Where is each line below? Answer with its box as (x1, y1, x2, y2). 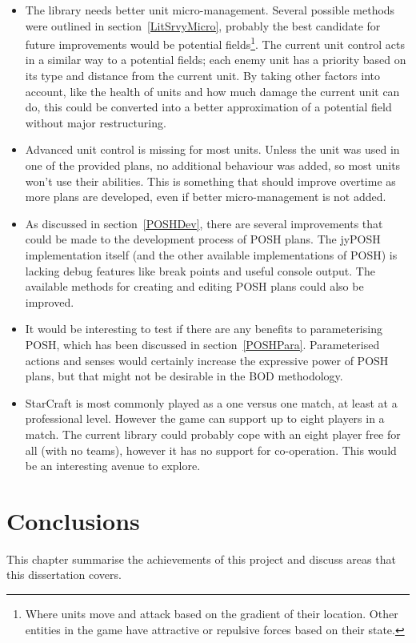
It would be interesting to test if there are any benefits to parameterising (25, 320, 382, 337)
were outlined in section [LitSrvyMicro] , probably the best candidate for (25, 17, 381, 34)
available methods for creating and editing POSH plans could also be (25, 278, 364, 295)
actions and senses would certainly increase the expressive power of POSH (25, 352, 389, 368)
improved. (25, 293, 74, 310)
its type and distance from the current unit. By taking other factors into (25, 67, 380, 84)
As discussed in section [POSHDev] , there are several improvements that (25, 215, 383, 231)
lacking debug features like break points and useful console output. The (25, 262, 375, 279)
